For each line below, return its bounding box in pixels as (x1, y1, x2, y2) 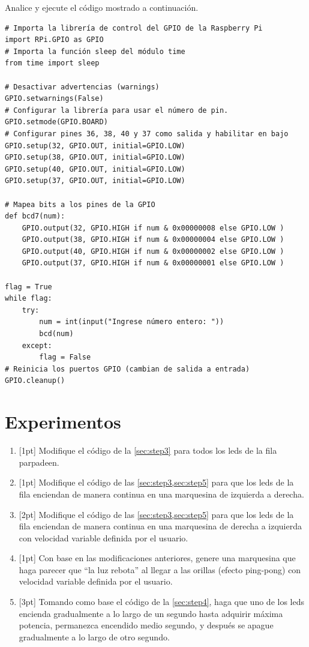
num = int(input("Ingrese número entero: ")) (39, 317, 224, 327)
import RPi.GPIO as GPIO (5, 35, 104, 44)
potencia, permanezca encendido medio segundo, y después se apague (19, 619, 274, 631)
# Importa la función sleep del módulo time (5, 47, 185, 56)
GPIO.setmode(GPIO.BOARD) (5, 118, 108, 127)
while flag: (5, 294, 52, 303)
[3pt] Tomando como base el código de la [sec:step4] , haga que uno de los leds (19, 595, 304, 608)
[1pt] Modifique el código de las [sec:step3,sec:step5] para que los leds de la (19, 476, 294, 489)
